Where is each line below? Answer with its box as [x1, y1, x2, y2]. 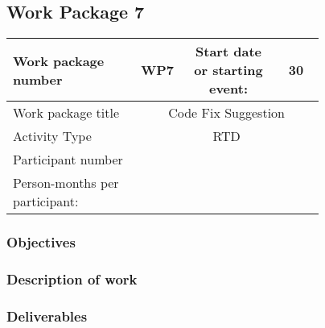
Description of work [6, 268, 138, 289]
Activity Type [13, 127, 92, 146]
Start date [195, 42, 261, 61]
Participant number [13, 150, 123, 169]
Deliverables [6, 305, 88, 326]
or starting [194, 60, 263, 80]
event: [208, 79, 249, 98]
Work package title [13, 103, 120, 122]
